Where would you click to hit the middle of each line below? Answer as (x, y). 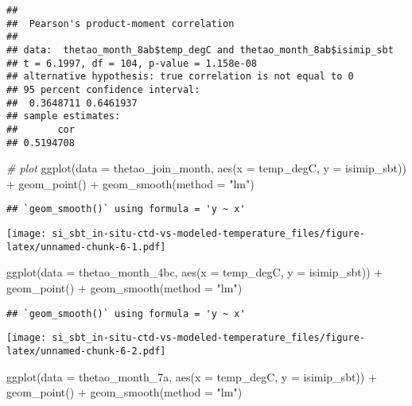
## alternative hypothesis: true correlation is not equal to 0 (180, 77)
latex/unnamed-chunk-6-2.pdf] (86, 351)
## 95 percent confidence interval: (103, 89)
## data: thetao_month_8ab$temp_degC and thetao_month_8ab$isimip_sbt (200, 50)
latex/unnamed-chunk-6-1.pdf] (86, 247)
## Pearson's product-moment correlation (120, 23)
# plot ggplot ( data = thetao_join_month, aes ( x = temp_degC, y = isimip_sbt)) (206, 168)
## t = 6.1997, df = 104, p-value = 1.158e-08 (132, 63)
